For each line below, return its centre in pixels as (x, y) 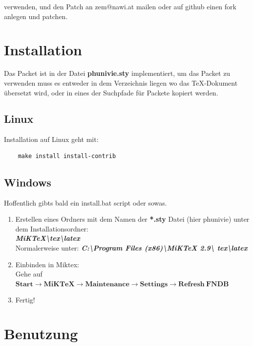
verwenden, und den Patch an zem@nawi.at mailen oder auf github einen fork (120, 6)
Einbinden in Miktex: (47, 264)
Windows (28, 182)
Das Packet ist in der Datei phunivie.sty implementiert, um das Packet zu (117, 73)
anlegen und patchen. (36, 16)
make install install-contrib (67, 156)
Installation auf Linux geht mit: (51, 139)
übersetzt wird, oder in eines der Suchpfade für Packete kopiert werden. (111, 92)
